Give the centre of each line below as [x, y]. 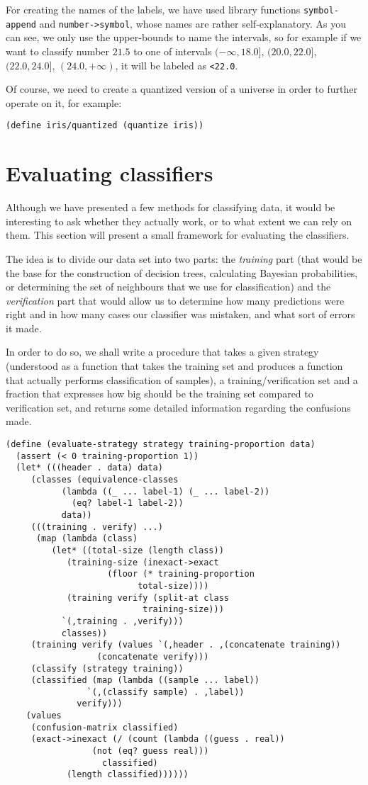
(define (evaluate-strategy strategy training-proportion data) [161, 445]
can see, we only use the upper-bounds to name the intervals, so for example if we [184, 37]
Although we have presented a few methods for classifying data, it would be [171, 207]
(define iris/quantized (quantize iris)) [105, 126]
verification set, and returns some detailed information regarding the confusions [178, 407]
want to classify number [58, 51]
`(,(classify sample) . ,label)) [166, 692]
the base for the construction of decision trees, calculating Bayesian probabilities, [182, 272]
